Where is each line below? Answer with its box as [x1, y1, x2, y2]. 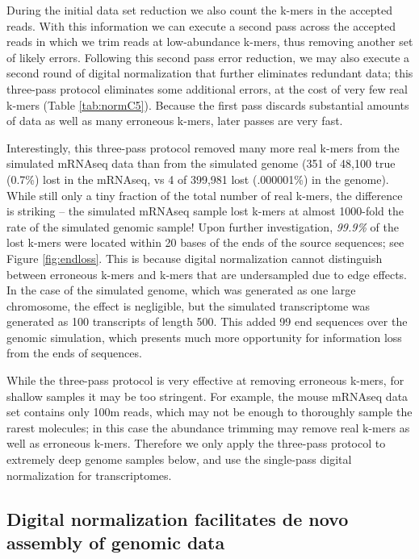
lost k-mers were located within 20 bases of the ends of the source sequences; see [6, 234, 404, 251]
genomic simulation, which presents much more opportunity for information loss [6, 328, 402, 345]
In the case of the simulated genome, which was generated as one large [6, 282, 356, 298]
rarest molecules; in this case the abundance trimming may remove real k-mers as [6, 419, 410, 436]
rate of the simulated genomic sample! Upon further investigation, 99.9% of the [6, 218, 399, 235]
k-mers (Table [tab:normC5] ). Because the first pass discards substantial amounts [6, 96, 409, 113]
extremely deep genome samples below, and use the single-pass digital [6, 451, 352, 468]
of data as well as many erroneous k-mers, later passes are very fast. [6, 112, 343, 129]
